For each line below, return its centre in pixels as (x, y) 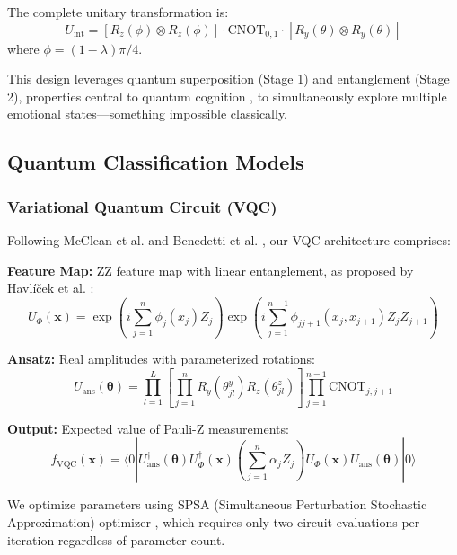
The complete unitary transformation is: (118, 12)
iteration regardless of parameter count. (116, 539)
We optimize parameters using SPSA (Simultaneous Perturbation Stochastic (217, 504)
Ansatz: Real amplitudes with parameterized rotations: (161, 359)
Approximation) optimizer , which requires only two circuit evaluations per (214, 521)
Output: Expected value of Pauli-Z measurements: (148, 428)
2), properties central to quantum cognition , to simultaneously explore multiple (227, 96)
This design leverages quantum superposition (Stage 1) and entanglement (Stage (228, 79)
